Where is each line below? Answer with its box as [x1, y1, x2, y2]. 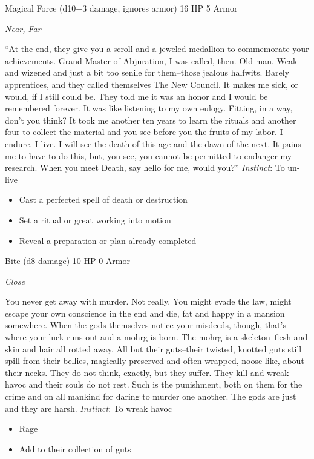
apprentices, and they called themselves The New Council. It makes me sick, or [5, 78, 298, 90]
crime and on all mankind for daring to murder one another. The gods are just [5, 390, 296, 403]
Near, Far [5, 22, 41, 35]
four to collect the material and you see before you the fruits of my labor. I [5, 125, 283, 138]
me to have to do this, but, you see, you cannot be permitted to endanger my [5, 149, 292, 162]
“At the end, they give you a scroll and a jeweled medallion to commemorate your [5, 42, 309, 55]
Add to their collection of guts [19, 442, 131, 455]
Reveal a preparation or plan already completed [19, 234, 197, 246]
